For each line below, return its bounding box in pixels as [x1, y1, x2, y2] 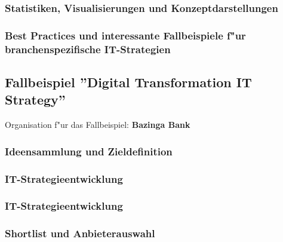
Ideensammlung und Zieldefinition [5, 143, 173, 158]
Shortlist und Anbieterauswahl [5, 226, 155, 241]
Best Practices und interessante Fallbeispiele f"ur [5, 27, 246, 42]
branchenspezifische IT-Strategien [5, 41, 171, 56]
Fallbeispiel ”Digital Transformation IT [5, 73, 252, 91]
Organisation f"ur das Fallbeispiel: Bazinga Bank [5, 118, 190, 131]
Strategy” [5, 90, 66, 109]
